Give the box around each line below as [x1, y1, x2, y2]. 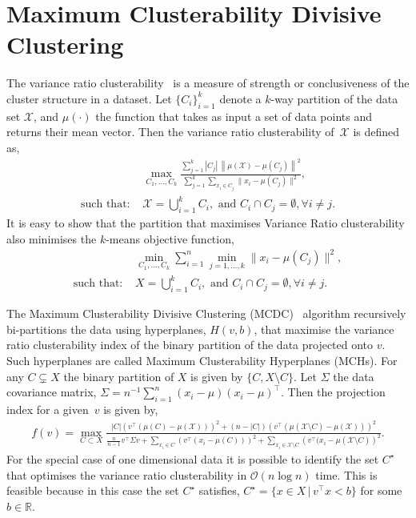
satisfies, [198, 482, 240, 499]
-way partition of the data [270, 90, 398, 106]
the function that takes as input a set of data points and [95, 107, 372, 124]
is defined [353, 123, 400, 140]
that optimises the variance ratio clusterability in [6, 466, 247, 483]
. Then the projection [280, 383, 386, 400]
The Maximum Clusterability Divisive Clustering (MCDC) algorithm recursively [6, 305, 406, 322]
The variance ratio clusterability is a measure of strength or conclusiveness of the [6, 74, 410, 91]
